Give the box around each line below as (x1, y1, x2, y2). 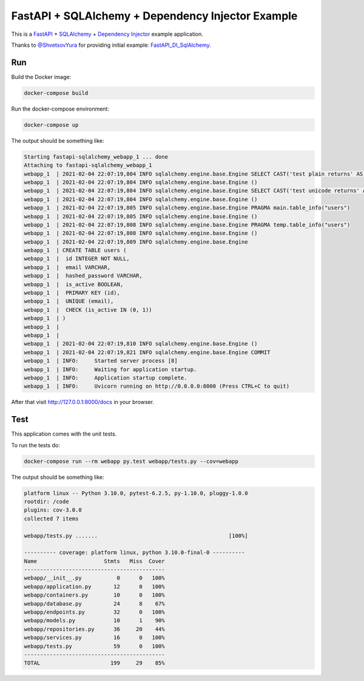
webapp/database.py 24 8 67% (24, 600, 165, 607)
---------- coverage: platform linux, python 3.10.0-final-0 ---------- (24, 549, 245, 556)
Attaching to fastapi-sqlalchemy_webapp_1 (24, 162, 152, 169)
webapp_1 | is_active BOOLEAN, (24, 281, 124, 288)
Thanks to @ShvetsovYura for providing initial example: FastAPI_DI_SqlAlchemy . (11, 41, 212, 49)
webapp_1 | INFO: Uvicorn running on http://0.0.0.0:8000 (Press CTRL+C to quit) (24, 383, 290, 390)
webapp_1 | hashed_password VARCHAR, (24, 272, 143, 279)
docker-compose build (24, 89, 89, 97)
